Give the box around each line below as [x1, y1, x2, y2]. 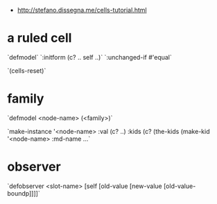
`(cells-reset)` [7, 66, 46, 75]
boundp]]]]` [7, 189, 40, 197]
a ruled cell [7, 31, 72, 46]
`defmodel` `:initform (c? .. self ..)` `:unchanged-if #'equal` [7, 53, 172, 61]
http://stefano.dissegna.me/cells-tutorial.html [17, 6, 147, 14]
